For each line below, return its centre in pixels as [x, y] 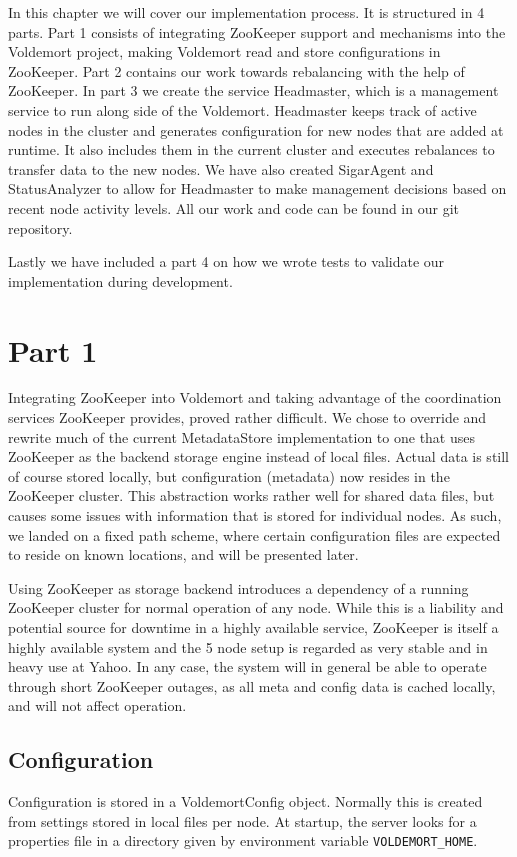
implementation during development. [120, 280]
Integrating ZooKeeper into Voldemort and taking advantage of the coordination [255, 397]
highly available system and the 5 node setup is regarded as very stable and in [248, 646]
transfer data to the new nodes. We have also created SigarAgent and [221, 168]
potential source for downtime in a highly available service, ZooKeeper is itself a [253, 626]
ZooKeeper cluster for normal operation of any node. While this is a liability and [256, 607]
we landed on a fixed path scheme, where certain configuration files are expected [254, 534]
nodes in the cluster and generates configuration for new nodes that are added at [256, 129]
